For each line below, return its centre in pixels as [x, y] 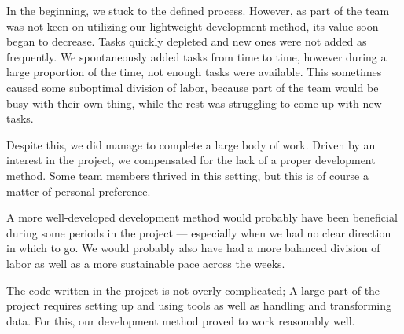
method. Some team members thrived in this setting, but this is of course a [187, 175]
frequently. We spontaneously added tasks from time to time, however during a [196, 56]
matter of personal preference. [79, 191]
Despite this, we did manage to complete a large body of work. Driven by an [191, 144]
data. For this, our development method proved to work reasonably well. [181, 320]
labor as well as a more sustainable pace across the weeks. [146, 263]
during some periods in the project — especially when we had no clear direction [199, 232]
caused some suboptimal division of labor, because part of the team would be [193, 87]
